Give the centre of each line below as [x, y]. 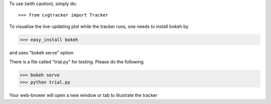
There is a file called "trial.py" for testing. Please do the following [77, 62]
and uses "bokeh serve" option [41, 52]
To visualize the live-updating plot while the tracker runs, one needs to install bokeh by [99, 26]
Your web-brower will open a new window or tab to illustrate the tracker [83, 95]
